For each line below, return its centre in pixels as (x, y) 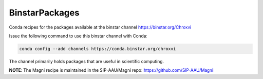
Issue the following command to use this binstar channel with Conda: (78, 36)
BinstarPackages (44, 13)
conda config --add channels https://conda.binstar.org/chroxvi (98, 49)
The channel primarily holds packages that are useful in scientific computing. (86, 61)
